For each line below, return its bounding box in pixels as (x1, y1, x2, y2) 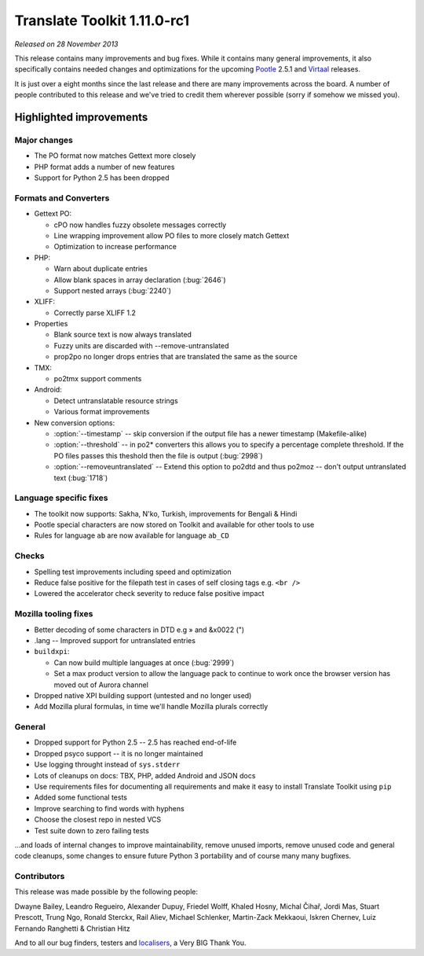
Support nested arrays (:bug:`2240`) (53, 285, 172, 295)
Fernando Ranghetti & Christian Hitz (14, 924, 131, 933)
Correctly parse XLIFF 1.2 (53, 307, 137, 318)
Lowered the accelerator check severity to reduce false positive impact (34, 589, 265, 598)
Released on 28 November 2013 (14, 39, 119, 49)
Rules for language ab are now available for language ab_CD (34, 531, 229, 540)
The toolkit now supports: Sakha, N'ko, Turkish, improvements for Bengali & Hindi (34, 509, 298, 518)
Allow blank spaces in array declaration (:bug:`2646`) (53, 275, 227, 285)
